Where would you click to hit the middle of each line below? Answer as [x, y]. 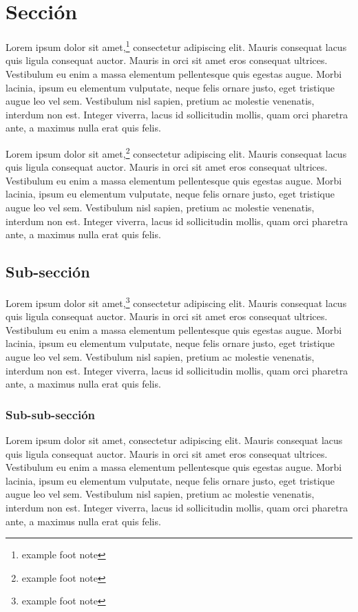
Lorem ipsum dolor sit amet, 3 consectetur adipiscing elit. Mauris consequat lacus [176, 302]
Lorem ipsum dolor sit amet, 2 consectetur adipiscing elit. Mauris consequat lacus [176, 152]
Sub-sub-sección [51, 414]
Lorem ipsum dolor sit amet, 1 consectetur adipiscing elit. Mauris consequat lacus [176, 46]
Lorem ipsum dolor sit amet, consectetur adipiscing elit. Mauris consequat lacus [174, 440]
